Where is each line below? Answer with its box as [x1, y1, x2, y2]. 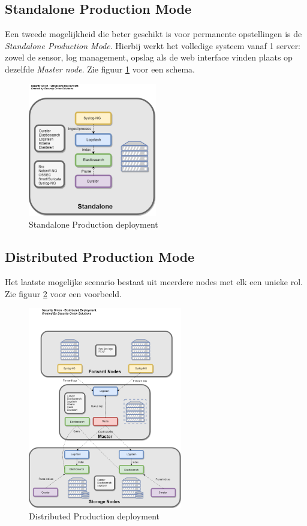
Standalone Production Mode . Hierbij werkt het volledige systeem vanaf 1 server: [5, 39, 301, 52]
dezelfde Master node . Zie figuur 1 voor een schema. [5, 62, 195, 75]
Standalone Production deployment [29, 218, 158, 231]
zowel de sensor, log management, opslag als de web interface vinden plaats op [5, 51, 293, 64]
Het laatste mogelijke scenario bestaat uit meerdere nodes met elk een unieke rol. [5, 275, 303, 288]
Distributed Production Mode [5, 247, 195, 266]
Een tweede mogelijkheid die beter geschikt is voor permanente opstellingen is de [5, 28, 302, 40]
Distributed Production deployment [29, 510, 159, 522]
